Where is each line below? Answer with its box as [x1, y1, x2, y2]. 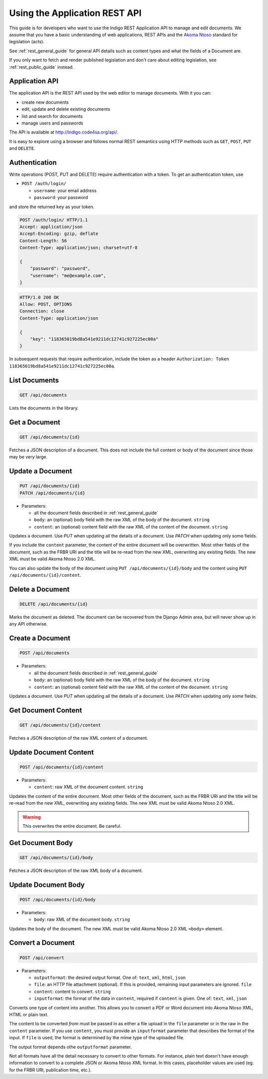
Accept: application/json [19, 224, 83, 229]
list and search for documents [21, 113, 83, 119]
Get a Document [9, 418, 61, 427]
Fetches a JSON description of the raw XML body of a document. [9, 867, 143, 873]
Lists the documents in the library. [9, 405, 79, 411]
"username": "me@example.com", [30, 273, 106, 278]
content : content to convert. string [34, 988, 111, 994]
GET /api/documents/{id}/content [19, 722, 101, 728]
